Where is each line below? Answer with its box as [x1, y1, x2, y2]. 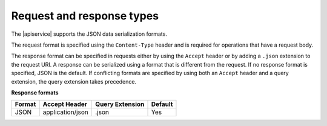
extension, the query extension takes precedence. [11, 78, 136, 85]
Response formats [11, 88, 59, 96]
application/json [42, 108, 89, 116]
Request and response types [11, 9, 159, 22]
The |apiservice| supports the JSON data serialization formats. [11, 30, 168, 38]
